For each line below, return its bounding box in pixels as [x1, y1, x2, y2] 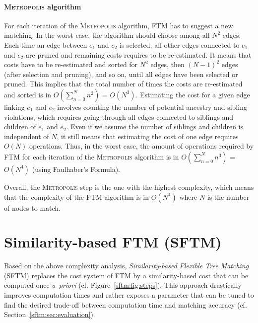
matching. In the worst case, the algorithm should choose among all [4, 30, 210, 40]
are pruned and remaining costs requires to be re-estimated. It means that [26, 49, 252, 60]
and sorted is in [4, 89, 52, 99]
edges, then [150, 59, 185, 70]
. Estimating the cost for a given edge [135, 89, 250, 99]
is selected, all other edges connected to [120, 39, 240, 50]
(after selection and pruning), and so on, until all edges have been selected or [4, 69, 238, 79]
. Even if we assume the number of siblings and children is [66, 121, 244, 132]
